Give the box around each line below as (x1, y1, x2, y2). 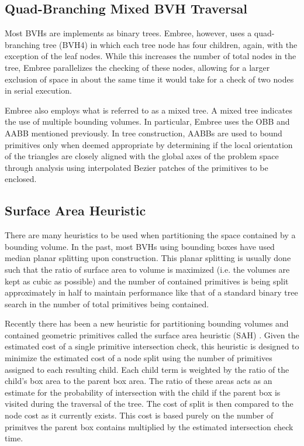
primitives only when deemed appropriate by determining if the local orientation (5, 138, 293, 150)
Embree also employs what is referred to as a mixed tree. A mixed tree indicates (5, 104, 292, 116)
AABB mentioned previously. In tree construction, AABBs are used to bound (5, 126, 282, 139)
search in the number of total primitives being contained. (5, 297, 209, 310)
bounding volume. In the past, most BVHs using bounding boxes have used (5, 240, 275, 252)
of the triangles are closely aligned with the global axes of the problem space (5, 150, 279, 162)
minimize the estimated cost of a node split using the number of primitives (5, 352, 272, 364)
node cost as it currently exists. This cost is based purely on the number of (5, 409, 274, 421)
